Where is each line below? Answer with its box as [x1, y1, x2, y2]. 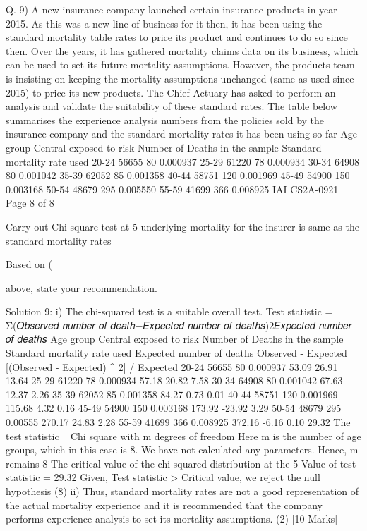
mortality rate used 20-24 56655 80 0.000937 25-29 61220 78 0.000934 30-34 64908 [6, 154, 359, 169]
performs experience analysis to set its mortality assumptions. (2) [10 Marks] [6, 511, 338, 526]
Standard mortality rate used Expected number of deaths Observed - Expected [6, 346, 347, 360]
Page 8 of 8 [6, 195, 54, 210]
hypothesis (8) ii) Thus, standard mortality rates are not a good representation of [6, 484, 359, 498]
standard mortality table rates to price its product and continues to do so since [6, 30, 348, 44]
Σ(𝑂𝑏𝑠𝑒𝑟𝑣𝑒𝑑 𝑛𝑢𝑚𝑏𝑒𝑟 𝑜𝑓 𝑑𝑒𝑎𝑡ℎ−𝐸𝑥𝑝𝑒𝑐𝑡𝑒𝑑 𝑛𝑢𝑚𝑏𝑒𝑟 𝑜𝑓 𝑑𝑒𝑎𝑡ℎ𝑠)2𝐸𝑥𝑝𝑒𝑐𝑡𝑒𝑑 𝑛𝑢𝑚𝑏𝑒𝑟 [6, 317, 352, 332]
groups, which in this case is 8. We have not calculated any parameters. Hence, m [6, 442, 359, 457]
